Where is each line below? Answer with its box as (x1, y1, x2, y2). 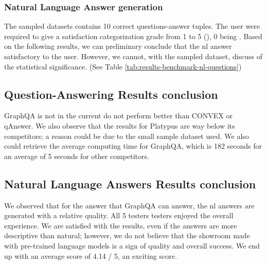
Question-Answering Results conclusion (4, 86, 218, 102)
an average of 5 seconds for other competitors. (4, 150, 149, 161)
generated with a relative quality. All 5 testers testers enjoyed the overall (4, 210, 234, 221)
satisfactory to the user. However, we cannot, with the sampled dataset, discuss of (4, 51, 262, 61)
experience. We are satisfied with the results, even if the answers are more (4, 220, 237, 231)
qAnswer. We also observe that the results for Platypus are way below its (4, 120, 235, 131)
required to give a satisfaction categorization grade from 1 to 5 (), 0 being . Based (4, 30, 262, 41)
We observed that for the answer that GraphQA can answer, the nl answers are (4, 200, 255, 210)
